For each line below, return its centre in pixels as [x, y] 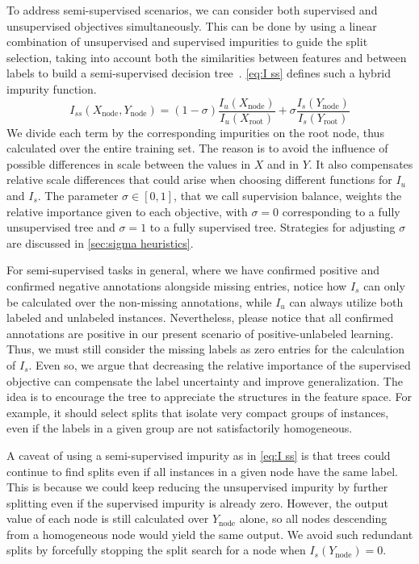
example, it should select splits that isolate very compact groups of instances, [198, 412]
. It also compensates [361, 163]
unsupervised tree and [61, 227]
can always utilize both [346, 301]
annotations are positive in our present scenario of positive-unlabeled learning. [200, 333]
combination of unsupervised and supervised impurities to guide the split [187, 42]
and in [283, 163]
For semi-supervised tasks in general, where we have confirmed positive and [193, 270]
